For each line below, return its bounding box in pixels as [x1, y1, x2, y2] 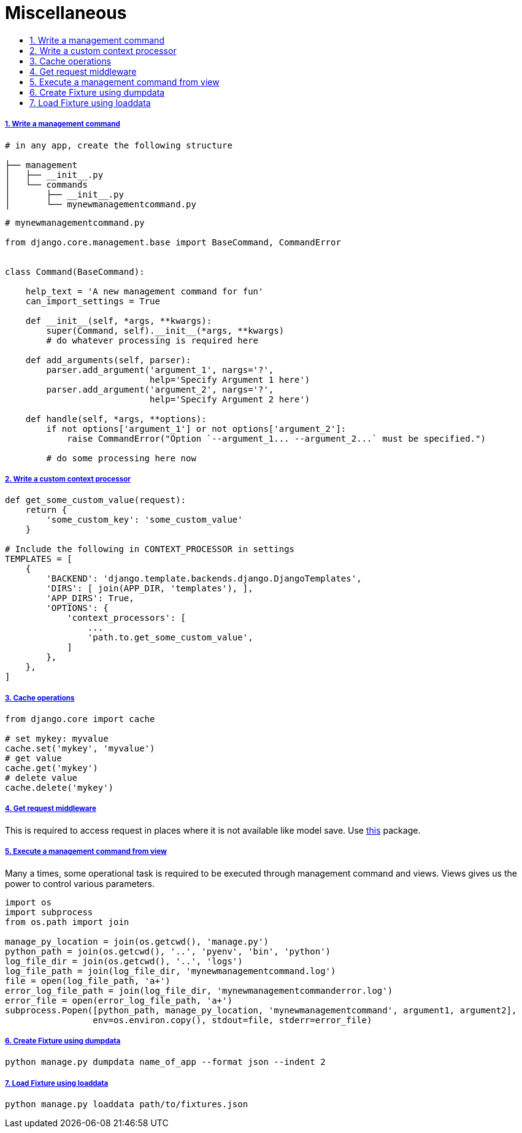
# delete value [5, 773, 78, 783]
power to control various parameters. [5, 878, 155, 889]
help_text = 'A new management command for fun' [25, 286, 264, 296]
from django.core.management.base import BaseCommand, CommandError [5, 237, 341, 247]
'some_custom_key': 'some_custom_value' [46, 515, 243, 525]
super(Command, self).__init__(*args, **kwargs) [46, 325, 285, 336]
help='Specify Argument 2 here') [150, 394, 310, 404]
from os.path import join [5, 916, 129, 927]
